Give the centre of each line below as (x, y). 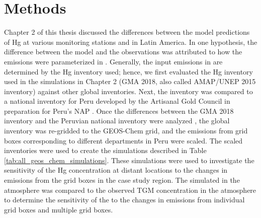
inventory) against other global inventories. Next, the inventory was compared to (128, 91)
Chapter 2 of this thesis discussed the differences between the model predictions (127, 32)
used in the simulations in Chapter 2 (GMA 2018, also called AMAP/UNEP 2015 (130, 81)
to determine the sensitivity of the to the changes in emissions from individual (124, 200)
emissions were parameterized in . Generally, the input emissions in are (113, 61)
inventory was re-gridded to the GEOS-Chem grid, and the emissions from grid (126, 131)
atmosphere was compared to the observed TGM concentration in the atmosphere (130, 190)
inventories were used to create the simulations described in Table (105, 150)
